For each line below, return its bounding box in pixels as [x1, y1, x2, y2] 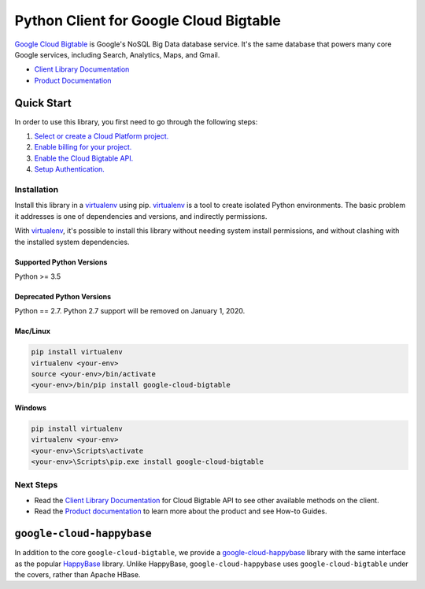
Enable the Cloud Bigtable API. [34, 154, 134, 163]
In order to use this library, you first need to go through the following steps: [14, 117, 258, 126]
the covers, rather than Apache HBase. [14, 570, 141, 579]
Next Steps [14, 479, 58, 490]
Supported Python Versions [14, 257, 108, 267]
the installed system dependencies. [14, 237, 130, 246]
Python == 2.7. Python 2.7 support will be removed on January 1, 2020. [14, 306, 246, 316]
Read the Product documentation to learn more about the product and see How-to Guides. [34, 506, 327, 516]
